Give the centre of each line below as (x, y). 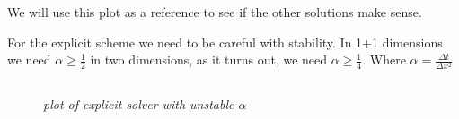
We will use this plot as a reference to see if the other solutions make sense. (215, 12)
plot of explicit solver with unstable (139, 103)
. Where (384, 59)
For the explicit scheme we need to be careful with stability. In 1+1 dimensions (225, 42)
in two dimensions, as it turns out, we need (209, 59)
